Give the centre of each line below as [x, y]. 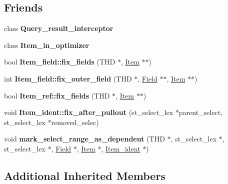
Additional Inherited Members [85, 175]
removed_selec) [75, 122]
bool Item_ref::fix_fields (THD [57, 95]
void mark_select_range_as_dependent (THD [84, 139]
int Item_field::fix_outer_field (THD [68, 78]
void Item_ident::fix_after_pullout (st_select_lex [89, 112]
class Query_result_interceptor [59, 28]
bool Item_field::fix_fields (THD [60, 62]
